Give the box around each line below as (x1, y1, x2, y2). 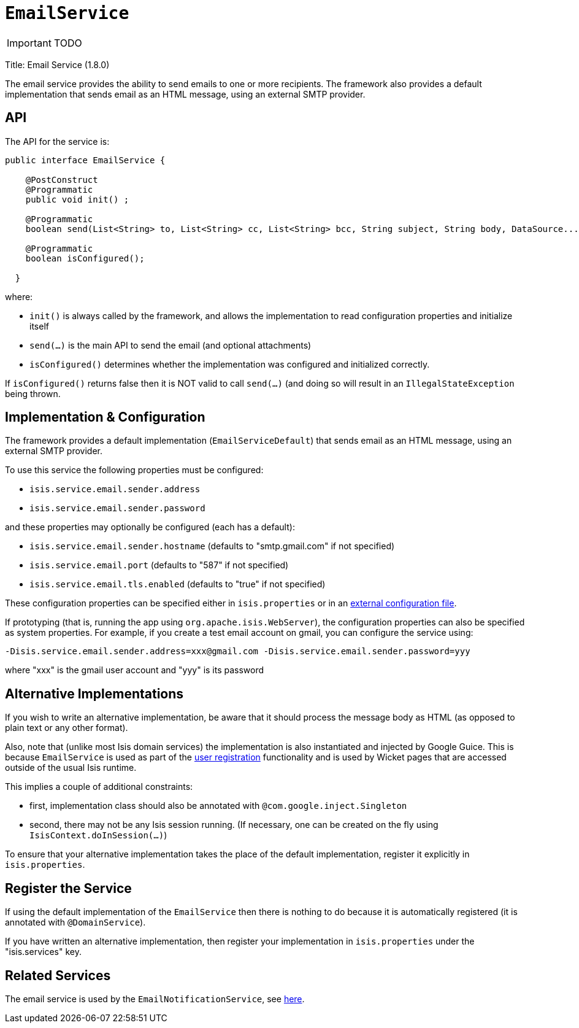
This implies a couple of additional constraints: (5, 781, 193, 792)
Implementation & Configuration (5, 409, 205, 425)
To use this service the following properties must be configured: (5, 465, 264, 476)
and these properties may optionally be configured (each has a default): (5, 522, 295, 533)
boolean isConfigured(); (25, 253, 145, 263)
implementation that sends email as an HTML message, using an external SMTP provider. (5, 88, 366, 99)
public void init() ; (25, 194, 129, 204)
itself (29, 320, 49, 331)
